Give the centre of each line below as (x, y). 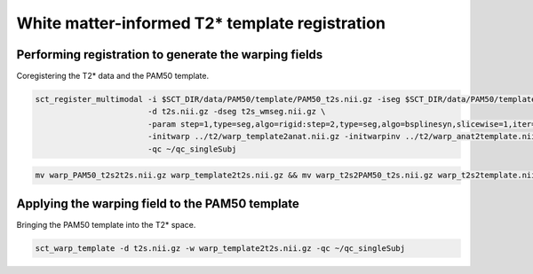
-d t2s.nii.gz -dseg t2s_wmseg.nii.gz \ (236, 112)
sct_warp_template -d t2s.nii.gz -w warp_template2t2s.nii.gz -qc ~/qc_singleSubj (220, 248)
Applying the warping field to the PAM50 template (158, 204)
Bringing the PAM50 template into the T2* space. (106, 224)
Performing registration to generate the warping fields (170, 55)
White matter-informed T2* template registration (201, 23)
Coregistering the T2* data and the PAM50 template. (112, 76)
